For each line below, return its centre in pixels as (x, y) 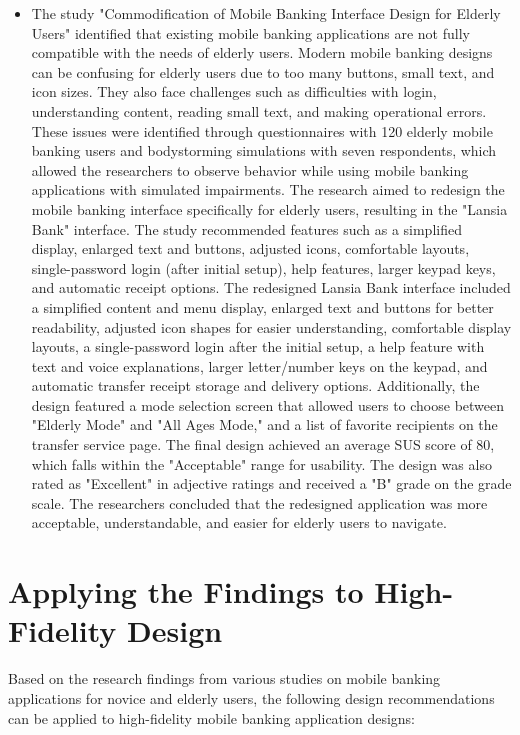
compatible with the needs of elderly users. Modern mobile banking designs (262, 52)
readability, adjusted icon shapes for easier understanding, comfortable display (271, 326)
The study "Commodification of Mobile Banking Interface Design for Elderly (266, 13)
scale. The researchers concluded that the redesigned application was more (259, 502)
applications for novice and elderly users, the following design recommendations (251, 697)
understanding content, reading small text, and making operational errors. (259, 110)
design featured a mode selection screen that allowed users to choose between (268, 404)
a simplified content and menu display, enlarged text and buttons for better (262, 306)
